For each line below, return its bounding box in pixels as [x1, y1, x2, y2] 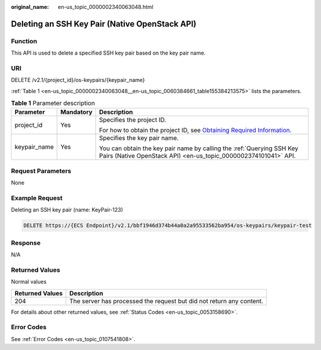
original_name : [11, 4, 49, 10]
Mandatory [60, 108, 93, 116]
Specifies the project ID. [99, 116, 166, 124]
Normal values [11, 278, 47, 285]
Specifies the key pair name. [99, 134, 179, 142]
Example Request [11, 193, 62, 202]
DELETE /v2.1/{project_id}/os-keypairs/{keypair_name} [11, 77, 145, 84]
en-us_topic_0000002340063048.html [58, 4, 154, 10]
